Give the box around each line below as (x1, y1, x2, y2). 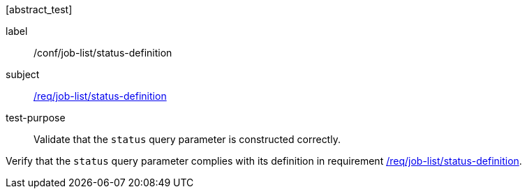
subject (6, 68, 40, 80)
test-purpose (6, 112, 66, 124)
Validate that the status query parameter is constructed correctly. (34, 133, 341, 145)
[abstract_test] (6, 3, 73, 15)
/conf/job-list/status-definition (34, 47, 172, 59)
